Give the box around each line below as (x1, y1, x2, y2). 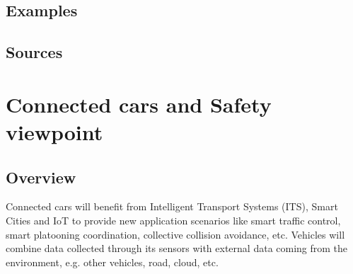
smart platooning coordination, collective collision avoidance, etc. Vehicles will (6, 227, 345, 241)
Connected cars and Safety (6, 89, 272, 118)
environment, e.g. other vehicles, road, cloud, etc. (6, 254, 219, 269)
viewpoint (6, 117, 103, 146)
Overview (6, 166, 76, 188)
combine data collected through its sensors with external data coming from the (6, 241, 348, 256)
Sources (6, 41, 63, 63)
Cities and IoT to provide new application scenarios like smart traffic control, (6, 212, 341, 227)
